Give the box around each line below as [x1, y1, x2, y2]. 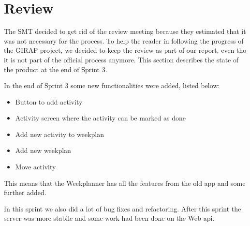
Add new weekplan [15, 145, 71, 155]
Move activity [15, 162, 56, 172]
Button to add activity [15, 96, 83, 106]
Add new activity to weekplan [15, 129, 104, 139]
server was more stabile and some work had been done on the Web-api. [4, 213, 215, 223]
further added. [4, 187, 46, 197]
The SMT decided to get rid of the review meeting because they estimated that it [4, 26, 246, 36]
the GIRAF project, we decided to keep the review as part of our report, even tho [4, 45, 247, 55]
